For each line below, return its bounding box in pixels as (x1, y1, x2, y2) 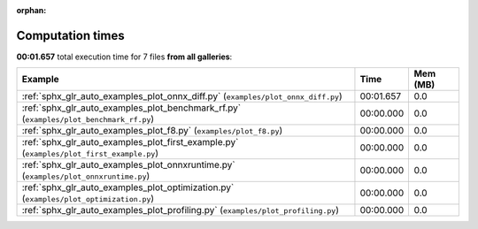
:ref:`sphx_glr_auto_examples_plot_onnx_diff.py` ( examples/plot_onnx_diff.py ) (21, 90, 343, 103)
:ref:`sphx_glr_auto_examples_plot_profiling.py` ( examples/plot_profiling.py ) (21, 204, 340, 217)
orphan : (16, 5, 47, 15)
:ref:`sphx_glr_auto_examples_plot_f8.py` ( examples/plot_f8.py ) (21, 125, 283, 137)
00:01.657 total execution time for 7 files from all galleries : (16, 51, 233, 62)
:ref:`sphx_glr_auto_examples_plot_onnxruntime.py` (21, 159, 235, 172)
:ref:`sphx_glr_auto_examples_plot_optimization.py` (21, 181, 235, 194)
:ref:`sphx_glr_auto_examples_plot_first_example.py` (21, 136, 239, 149)
